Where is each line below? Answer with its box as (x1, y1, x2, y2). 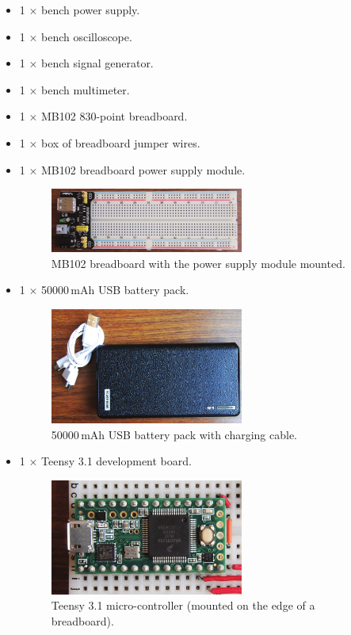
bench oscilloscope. (41, 28, 132, 44)
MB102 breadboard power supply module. (41, 161, 246, 178)
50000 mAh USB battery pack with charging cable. (51, 426, 298, 442)
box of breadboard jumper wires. (41, 134, 200, 151)
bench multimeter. (41, 81, 130, 98)
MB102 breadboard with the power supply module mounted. (51, 254, 345, 271)
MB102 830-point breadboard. (41, 108, 188, 124)
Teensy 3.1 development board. (41, 453, 192, 469)
